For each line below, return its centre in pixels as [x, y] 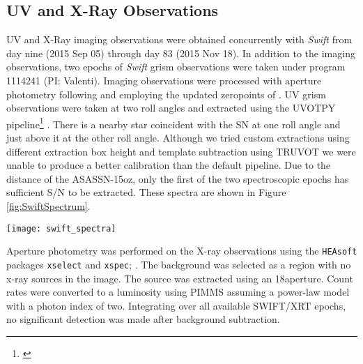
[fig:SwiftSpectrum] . [48, 205]
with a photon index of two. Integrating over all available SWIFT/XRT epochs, [176, 305]
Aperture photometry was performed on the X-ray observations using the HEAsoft [182, 251]
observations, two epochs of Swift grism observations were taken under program [176, 67]
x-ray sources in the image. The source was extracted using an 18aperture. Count [180, 278]
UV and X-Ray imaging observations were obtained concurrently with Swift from [179, 39]
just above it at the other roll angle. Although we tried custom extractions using [178, 138]
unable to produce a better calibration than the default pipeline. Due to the [169, 165]
